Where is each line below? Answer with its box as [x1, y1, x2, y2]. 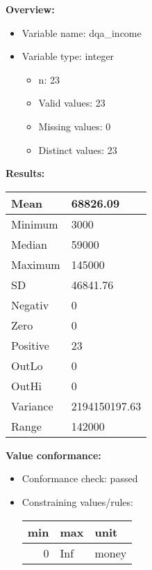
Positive [11, 337, 49, 353]
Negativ [11, 296, 49, 313]
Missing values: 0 [38, 118, 111, 133]
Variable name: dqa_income [22, 25, 142, 40]
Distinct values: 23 [38, 142, 117, 157]
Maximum [11, 256, 60, 272]
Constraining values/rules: [22, 494, 133, 509]
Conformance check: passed [22, 471, 138, 486]
